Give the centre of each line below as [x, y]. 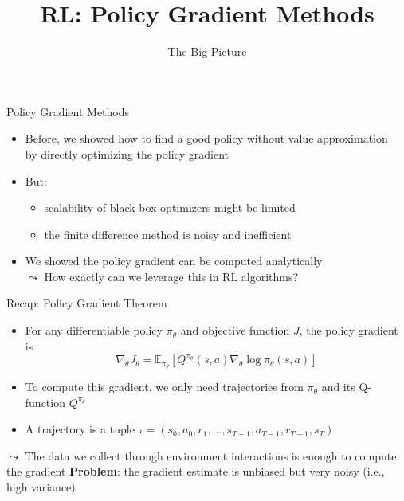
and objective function [235, 330]
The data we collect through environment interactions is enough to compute [211, 455]
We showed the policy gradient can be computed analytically [174, 261]
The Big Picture [207, 51]
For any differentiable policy [94, 330]
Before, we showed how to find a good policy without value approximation [206, 138]
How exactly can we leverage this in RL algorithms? [171, 276]
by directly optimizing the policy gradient [127, 153]
